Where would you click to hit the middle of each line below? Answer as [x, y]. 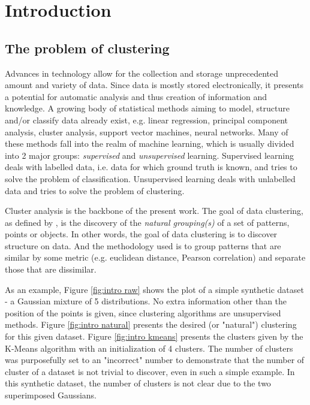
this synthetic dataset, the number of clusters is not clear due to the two [138, 383]
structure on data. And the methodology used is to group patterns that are [143, 245]
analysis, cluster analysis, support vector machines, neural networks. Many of [147, 132]
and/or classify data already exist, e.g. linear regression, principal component [146, 120]
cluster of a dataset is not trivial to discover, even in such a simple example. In [150, 371]
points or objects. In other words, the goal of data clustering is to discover [141, 234]
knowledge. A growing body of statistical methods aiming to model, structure [147, 108]
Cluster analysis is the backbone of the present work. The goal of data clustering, [154, 211]
